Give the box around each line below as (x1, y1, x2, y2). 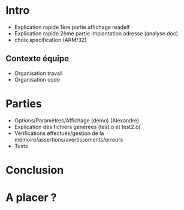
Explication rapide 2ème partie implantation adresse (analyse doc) (14, 29, 178, 37)
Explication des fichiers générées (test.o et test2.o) (14, 123, 141, 130)
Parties (5, 97, 43, 110)
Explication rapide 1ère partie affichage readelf (14, 23, 130, 31)
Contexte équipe (5, 53, 70, 64)
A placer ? (5, 191, 57, 205)
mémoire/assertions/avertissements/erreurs (14, 136, 123, 143)
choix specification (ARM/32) (14, 36, 87, 43)
